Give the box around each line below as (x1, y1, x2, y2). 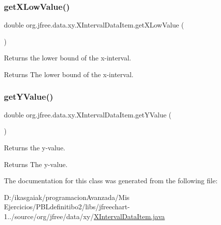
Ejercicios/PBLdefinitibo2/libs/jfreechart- (4, 201, 130, 212)
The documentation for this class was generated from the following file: (4, 175, 218, 186)
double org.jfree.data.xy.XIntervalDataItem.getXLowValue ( (4, 20, 184, 30)
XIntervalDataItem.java (94, 211, 165, 221)
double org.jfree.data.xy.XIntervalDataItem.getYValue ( (4, 109, 172, 119)
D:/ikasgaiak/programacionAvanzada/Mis (4, 192, 130, 202)
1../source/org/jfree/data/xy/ (4, 211, 94, 221)
